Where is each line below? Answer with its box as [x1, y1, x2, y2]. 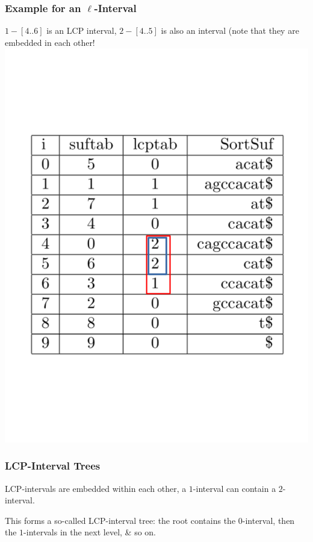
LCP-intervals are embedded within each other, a [5, 482, 187, 494]
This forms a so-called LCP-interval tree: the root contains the [5, 514, 236, 526]
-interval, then [242, 514, 295, 526]
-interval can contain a [193, 482, 276, 494]
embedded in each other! [5, 36, 95, 48]
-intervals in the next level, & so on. [23, 526, 156, 538]
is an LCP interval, [46, 24, 117, 37]
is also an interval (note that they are [161, 24, 299, 37]
